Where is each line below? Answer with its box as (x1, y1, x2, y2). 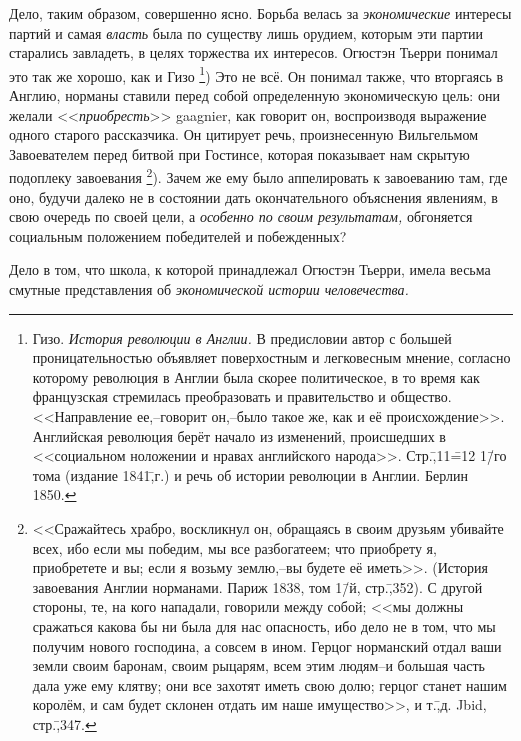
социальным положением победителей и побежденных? (9, 225, 347, 246)
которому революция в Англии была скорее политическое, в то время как (32, 366, 480, 387)
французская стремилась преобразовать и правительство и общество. (32, 386, 452, 407)
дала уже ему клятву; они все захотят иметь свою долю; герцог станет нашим (32, 674, 507, 695)
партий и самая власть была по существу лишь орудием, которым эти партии (9, 22, 484, 43)
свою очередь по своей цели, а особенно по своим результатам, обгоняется (9, 206, 473, 227)
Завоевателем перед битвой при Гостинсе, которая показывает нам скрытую (9, 143, 470, 164)
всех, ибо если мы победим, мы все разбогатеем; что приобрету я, (32, 537, 437, 558)
